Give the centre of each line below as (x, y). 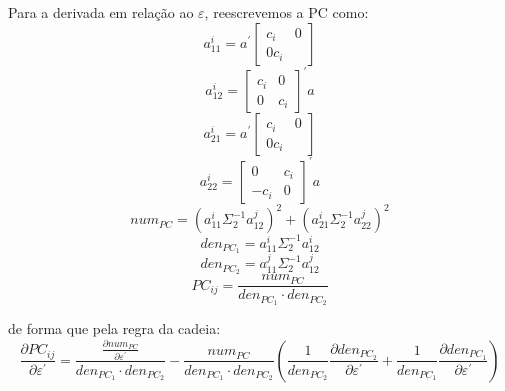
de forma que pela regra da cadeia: (114, 328)
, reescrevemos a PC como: (286, 12)
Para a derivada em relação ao (101, 12)
